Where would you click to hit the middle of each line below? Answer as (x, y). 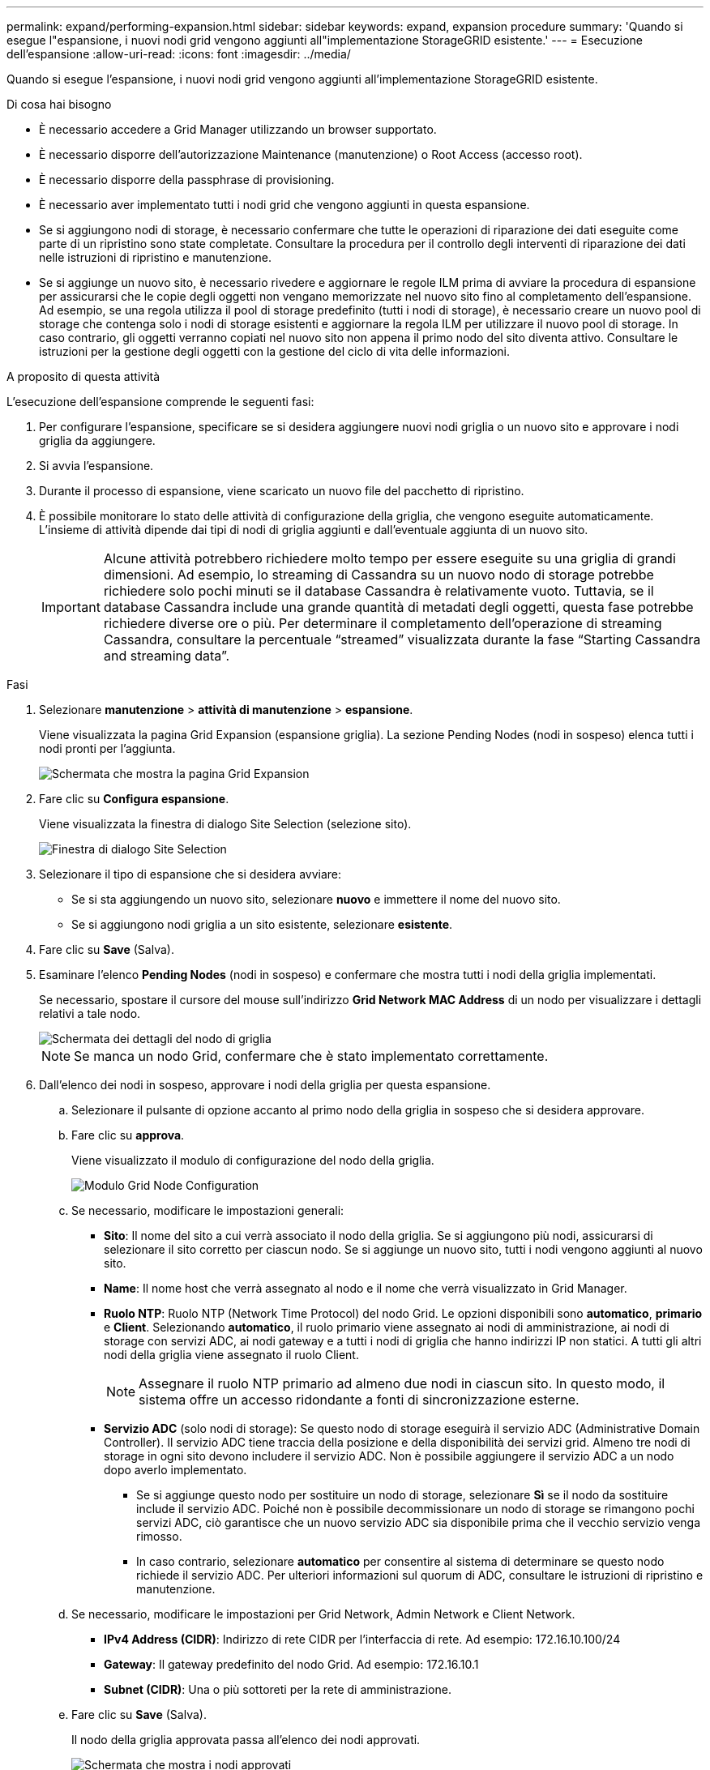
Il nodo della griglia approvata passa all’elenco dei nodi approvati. (246, 1740)
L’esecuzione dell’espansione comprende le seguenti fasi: (160, 402)
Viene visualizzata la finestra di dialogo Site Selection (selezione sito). (225, 824)
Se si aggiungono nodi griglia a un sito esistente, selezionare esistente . (262, 924)
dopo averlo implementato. (175, 1470)
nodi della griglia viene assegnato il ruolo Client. (231, 1355)
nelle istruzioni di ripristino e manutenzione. (156, 257)
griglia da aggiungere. (97, 440)
